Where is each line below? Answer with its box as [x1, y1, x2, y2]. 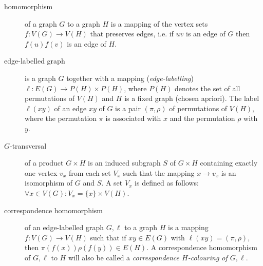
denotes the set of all [174, 83, 240, 93]
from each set [68, 167, 111, 178]
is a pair [115, 103, 141, 113]
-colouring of [187, 252, 228, 262]
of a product [25, 157, 64, 168]
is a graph [25, 72, 56, 83]
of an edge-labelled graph [25, 222, 104, 233]
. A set [101, 177, 123, 188]
